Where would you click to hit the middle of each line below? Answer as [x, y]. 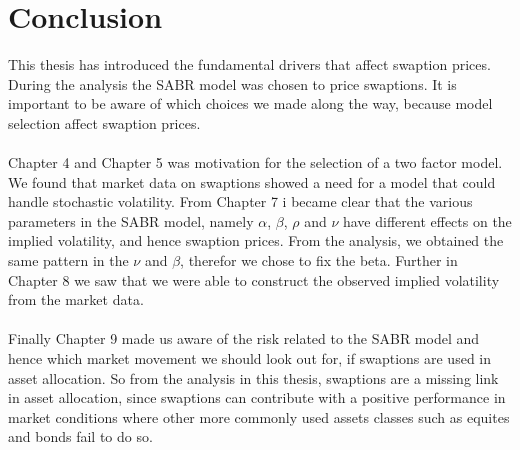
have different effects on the [427, 220]
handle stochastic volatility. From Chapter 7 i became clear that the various [240, 201]
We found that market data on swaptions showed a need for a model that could [252, 181]
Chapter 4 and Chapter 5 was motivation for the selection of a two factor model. [255, 162]
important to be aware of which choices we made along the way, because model [250, 103]
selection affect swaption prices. [104, 122]
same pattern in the [68, 260]
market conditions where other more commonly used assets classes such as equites [259, 416]
